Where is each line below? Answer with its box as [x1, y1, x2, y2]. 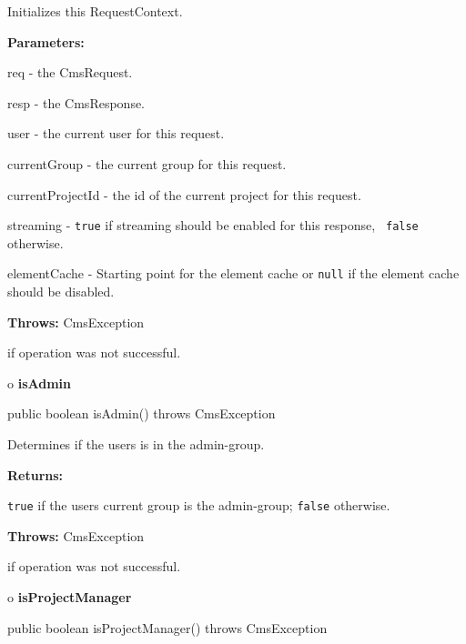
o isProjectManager [7, 588, 132, 607]
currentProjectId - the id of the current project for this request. [7, 185, 361, 204]
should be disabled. [7, 282, 115, 301]
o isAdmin [7, 373, 71, 392]
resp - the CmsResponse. [7, 93, 146, 112]
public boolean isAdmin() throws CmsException [7, 404, 276, 423]
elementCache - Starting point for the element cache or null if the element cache [7, 264, 460, 283]
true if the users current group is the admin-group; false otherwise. [7, 496, 390, 515]
